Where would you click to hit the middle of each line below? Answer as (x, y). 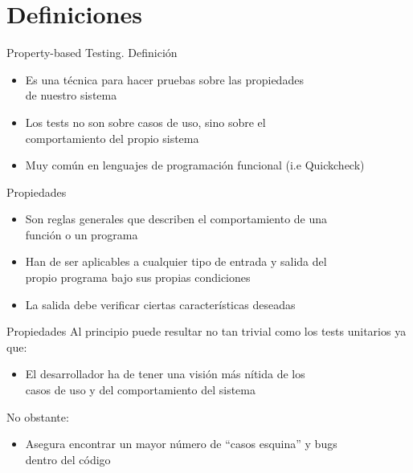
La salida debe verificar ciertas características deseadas (160, 304)
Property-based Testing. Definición (92, 53)
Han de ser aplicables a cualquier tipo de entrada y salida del (176, 261)
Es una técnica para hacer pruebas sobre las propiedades (164, 79)
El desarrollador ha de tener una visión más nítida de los (165, 374)
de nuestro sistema (71, 95)
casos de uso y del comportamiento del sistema (140, 390)
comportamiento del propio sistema (112, 138)
